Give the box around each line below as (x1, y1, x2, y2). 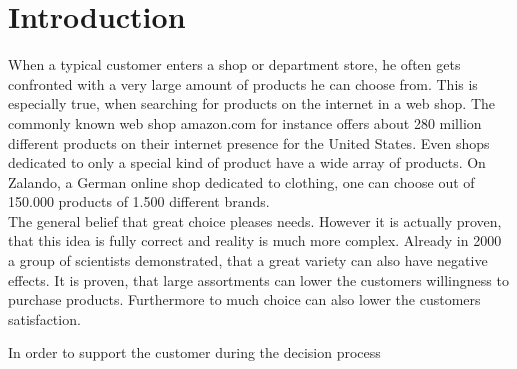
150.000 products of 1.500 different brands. (8, 191, 270, 212)
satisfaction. (8, 308, 81, 329)
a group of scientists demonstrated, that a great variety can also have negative (8, 250, 488, 271)
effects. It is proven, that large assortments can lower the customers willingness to (8, 269, 509, 290)
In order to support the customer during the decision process (8, 342, 381, 363)
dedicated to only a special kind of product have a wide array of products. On (8, 152, 486, 173)
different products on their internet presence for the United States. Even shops (8, 132, 490, 153)
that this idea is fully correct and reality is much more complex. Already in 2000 (8, 230, 502, 251)
